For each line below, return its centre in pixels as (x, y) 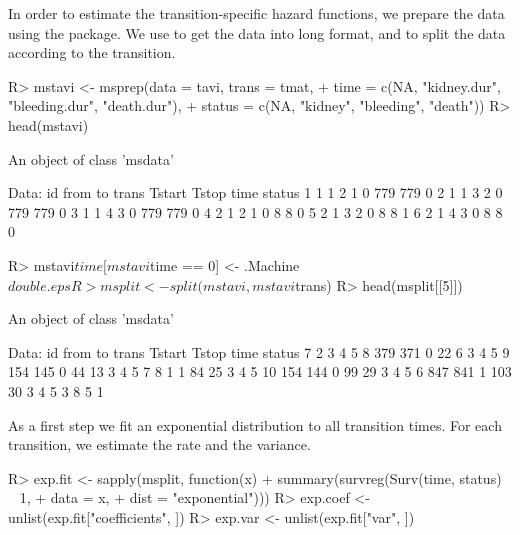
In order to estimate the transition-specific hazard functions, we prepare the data (256, 13)
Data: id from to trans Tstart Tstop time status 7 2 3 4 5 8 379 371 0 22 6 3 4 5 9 (259, 351)
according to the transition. (92, 52)
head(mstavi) (48, 124)
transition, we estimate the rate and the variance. (159, 444)
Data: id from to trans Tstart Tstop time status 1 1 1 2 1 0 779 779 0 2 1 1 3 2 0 (255, 192)
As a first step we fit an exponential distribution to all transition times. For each (255, 424)
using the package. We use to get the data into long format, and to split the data (257, 32)
